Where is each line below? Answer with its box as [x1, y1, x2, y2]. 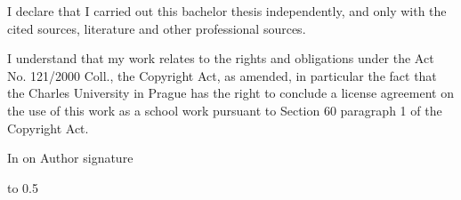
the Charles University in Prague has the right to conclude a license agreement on [7, 84, 454, 102]
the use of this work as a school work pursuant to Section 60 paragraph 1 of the [7, 100, 442, 119]
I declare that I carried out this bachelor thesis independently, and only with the [7, 2, 447, 20]
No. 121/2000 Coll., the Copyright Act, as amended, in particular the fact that [7, 66, 437, 84]
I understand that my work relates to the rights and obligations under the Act [7, 49, 434, 68]
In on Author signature [7, 148, 133, 167]
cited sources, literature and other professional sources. [7, 19, 306, 37]
